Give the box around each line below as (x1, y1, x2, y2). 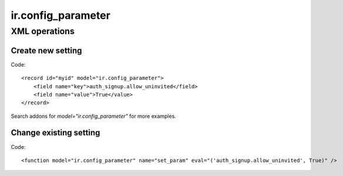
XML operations (11, 26, 75, 36)
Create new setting (11, 45, 82, 55)
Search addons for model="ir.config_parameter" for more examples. (11, 112, 176, 119)
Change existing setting (11, 128, 100, 138)
